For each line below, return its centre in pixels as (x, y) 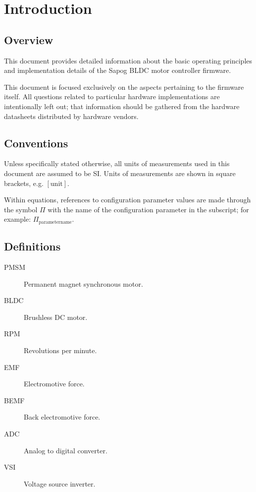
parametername (55, 222)
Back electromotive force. (62, 417)
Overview (29, 39)
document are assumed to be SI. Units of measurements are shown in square (120, 173)
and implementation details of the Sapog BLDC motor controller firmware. (118, 70)
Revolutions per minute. (60, 350)
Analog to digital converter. (66, 450)
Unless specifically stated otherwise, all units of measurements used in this (117, 163)
